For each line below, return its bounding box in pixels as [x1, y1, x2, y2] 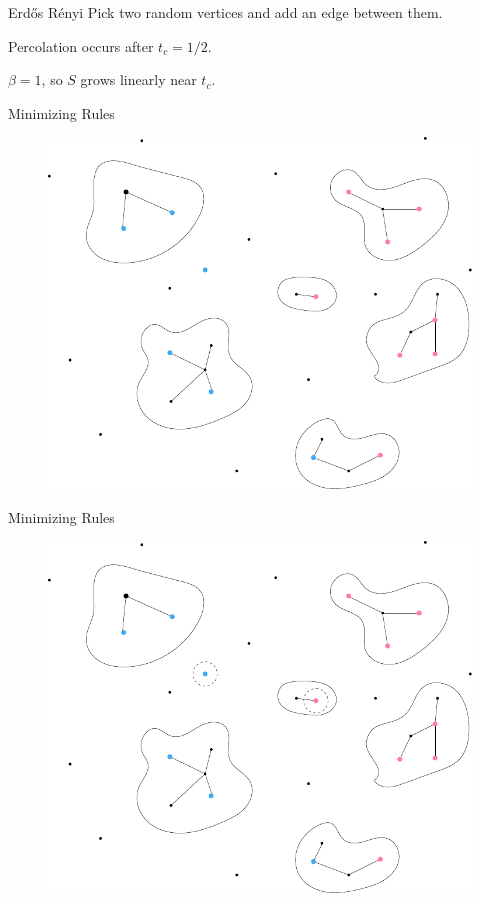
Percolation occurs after [8, 35, 154, 56]
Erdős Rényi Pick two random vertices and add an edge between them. [8, 2, 443, 22]
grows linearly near [80, 69, 197, 90]
